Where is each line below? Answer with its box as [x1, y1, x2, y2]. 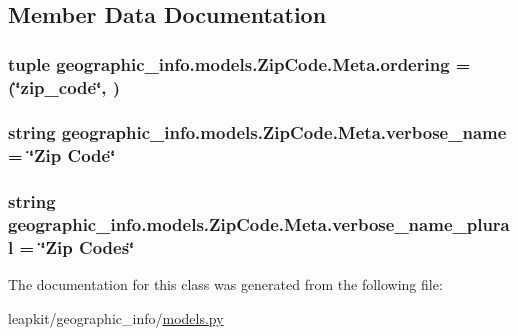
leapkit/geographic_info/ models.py [8, 307, 224, 328]
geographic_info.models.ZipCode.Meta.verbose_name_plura [8, 212, 510, 237]
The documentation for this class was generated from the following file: [8, 274, 443, 295]
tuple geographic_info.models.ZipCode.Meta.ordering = [8, 51, 471, 76]
